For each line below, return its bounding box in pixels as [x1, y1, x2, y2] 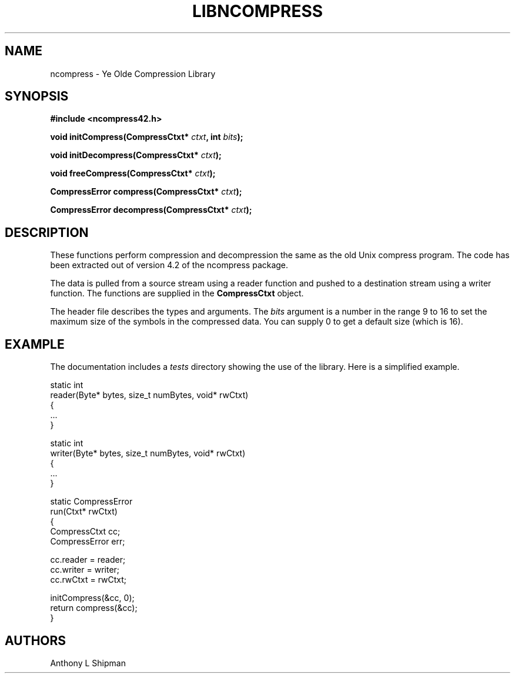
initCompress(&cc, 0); [50, 593, 135, 603]
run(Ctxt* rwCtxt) [50, 506, 118, 517]
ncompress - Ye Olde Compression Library [50, 68, 216, 79]
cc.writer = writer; [50, 565, 120, 575]
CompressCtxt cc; [50, 526, 121, 537]
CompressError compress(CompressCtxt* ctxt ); [50, 186, 242, 197]
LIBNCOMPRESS [192, 1, 323, 21]
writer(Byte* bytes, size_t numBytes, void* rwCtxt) [50, 448, 246, 459]
